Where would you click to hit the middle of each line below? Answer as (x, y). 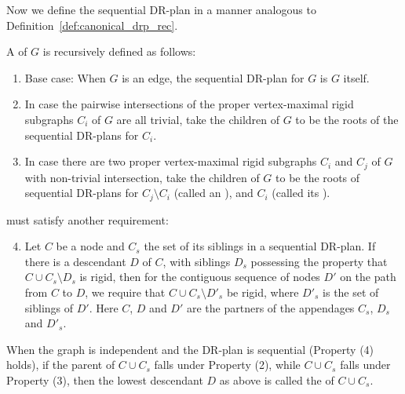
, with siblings (197, 261)
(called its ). (301, 193)
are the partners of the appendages (270, 307)
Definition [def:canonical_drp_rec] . (92, 25)
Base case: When (65, 77)
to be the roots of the (347, 119)
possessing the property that (319, 261)
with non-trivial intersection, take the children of (142, 177)
